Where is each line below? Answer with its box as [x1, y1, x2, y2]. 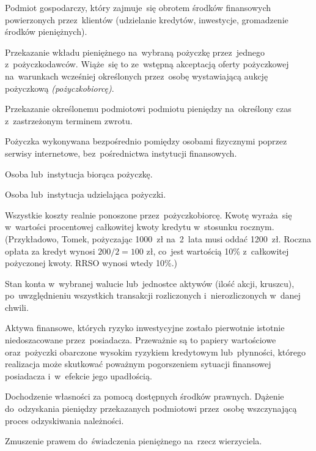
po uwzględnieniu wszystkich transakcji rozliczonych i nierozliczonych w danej [5, 289, 301, 302]
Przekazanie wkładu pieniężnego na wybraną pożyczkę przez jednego [5, 45, 265, 58]
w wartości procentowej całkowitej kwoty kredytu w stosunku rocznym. [5, 220, 274, 233]
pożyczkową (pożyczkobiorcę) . [5, 81, 114, 94]
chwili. [5, 300, 29, 313]
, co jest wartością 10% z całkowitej [153, 244, 289, 257]
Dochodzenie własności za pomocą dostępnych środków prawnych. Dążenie [5, 390, 284, 403]
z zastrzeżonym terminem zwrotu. [5, 114, 133, 127]
